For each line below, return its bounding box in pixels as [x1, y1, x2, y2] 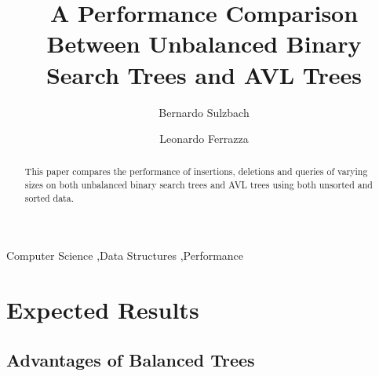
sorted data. [24, 191, 74, 204]
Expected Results [6, 294, 199, 326]
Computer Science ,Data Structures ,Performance [6, 247, 244, 264]
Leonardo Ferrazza [159, 130, 249, 147]
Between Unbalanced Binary [46, 27, 362, 60]
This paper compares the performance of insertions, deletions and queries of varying [24, 165, 368, 178]
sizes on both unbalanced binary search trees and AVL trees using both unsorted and [24, 178, 373, 192]
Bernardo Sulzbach [159, 104, 250, 120]
